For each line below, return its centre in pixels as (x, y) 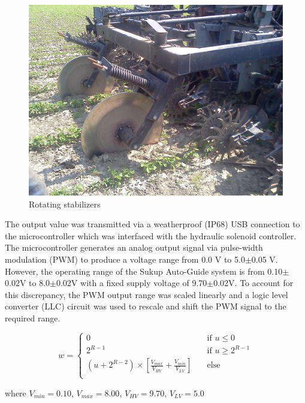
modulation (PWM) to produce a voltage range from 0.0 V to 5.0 (125, 259)
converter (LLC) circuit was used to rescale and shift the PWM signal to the (146, 306)
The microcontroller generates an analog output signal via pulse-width (134, 247)
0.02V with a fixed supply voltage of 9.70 (132, 283)
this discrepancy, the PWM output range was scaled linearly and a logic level (147, 294)
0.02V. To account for (253, 283)
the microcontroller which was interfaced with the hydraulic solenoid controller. (151, 235)
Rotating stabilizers (65, 204)
